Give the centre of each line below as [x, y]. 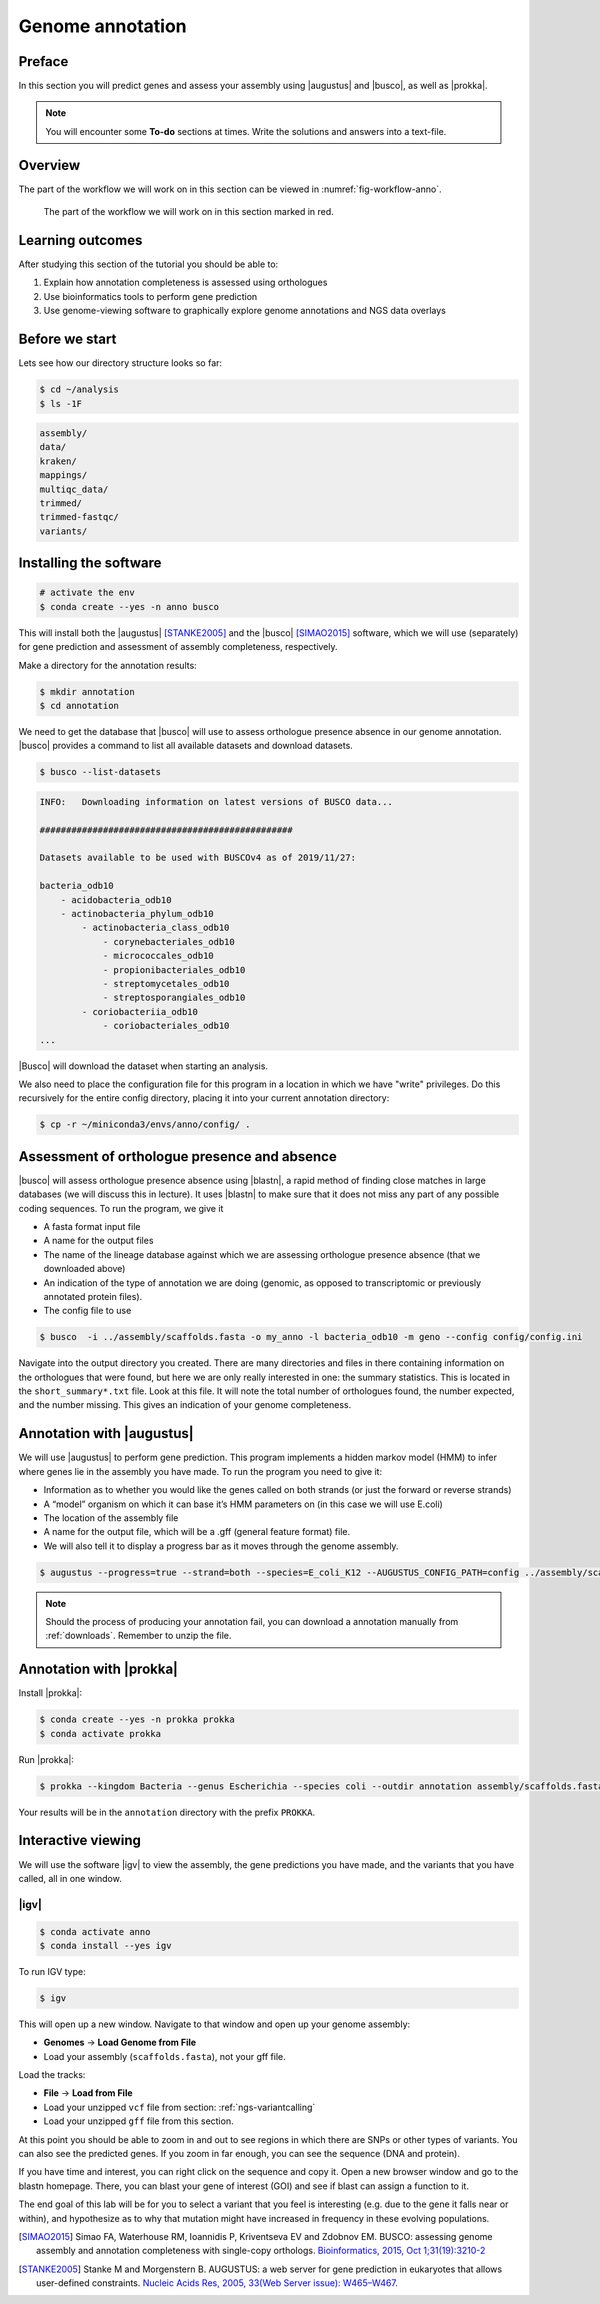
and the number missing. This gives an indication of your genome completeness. [185, 1405]
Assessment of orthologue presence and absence [177, 1156]
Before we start [67, 339]
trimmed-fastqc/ [79, 517]
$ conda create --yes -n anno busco [129, 606]
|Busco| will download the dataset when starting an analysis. [143, 1066]
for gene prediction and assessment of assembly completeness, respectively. [178, 647]
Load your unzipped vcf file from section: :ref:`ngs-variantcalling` [179, 2107]
